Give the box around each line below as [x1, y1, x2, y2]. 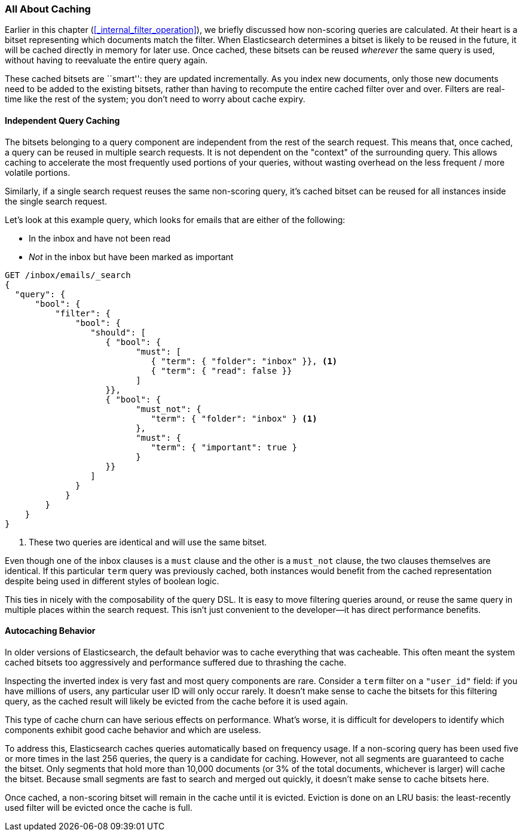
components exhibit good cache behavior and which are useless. [5, 724, 261, 735]
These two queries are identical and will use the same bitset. [29, 536, 267, 547]
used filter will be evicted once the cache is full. [5, 802, 192, 813]
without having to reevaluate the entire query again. [5, 55, 208, 66]
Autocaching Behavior [5, 626, 96, 636]
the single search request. [5, 196, 108, 206]
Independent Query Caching [5, 115, 120, 126]
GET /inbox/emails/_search [5, 270, 131, 280]
